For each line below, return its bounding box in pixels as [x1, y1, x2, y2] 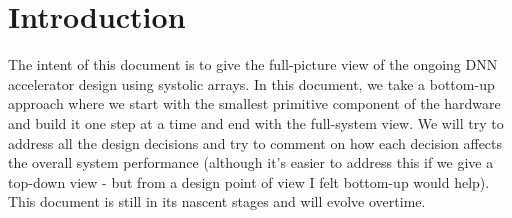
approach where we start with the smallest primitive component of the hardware [8, 93, 501, 114]
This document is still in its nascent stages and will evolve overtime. [8, 191, 426, 212]
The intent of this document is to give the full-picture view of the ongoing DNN [8, 54, 498, 75]
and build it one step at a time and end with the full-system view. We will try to [8, 112, 504, 133]
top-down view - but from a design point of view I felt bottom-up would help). [8, 171, 490, 192]
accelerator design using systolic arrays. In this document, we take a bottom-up [8, 73, 495, 94]
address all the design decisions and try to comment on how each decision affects [8, 132, 503, 153]
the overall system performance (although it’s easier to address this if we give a [8, 152, 494, 173]
